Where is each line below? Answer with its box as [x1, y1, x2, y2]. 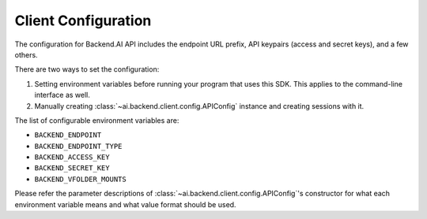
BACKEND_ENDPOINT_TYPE [34, 142, 123, 150]
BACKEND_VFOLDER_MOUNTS [34, 174, 127, 184]
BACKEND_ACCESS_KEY [34, 153, 110, 161]
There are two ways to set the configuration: [14, 65, 160, 74]
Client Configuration [14, 12, 152, 29]
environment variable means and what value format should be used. [14, 199, 236, 209]
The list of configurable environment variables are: [14, 115, 179, 125]
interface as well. [34, 91, 91, 100]
